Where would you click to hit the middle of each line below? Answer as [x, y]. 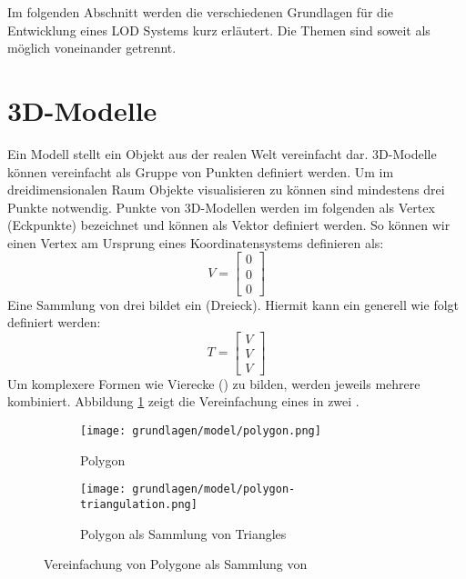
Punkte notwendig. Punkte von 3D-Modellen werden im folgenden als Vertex [221, 207]
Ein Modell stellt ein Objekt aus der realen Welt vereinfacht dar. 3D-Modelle [222, 153]
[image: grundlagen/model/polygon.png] [201, 431]
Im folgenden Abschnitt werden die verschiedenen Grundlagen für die [200, 12]
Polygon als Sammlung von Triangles [183, 533]
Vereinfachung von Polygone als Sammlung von [176, 564]
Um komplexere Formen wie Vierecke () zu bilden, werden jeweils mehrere [214, 383]
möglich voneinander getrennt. [92, 48]
